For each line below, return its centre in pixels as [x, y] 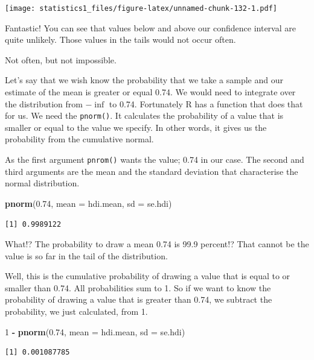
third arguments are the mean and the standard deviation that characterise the [152, 171]
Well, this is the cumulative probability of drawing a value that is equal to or [148, 276]
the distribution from [44, 103]
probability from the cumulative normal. [79, 139]
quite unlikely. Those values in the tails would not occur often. [120, 39]
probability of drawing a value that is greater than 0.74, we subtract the [139, 299]
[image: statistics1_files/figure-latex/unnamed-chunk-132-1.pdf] [141, 8]
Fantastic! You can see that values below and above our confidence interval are [150, 27]
